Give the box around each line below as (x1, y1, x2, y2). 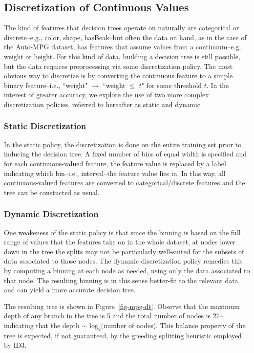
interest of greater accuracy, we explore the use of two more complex (4, 89, 209, 100)
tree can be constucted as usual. (4, 187, 100, 197)
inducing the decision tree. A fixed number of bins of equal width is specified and (4, 149, 247, 159)
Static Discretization (4, 120, 86, 132)
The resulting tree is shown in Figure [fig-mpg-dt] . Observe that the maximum (4, 301, 240, 311)
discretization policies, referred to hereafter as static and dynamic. (4, 99, 202, 109)
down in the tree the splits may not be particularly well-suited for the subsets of (4, 246, 244, 256)
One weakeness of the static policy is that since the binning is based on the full (4, 227, 241, 237)
